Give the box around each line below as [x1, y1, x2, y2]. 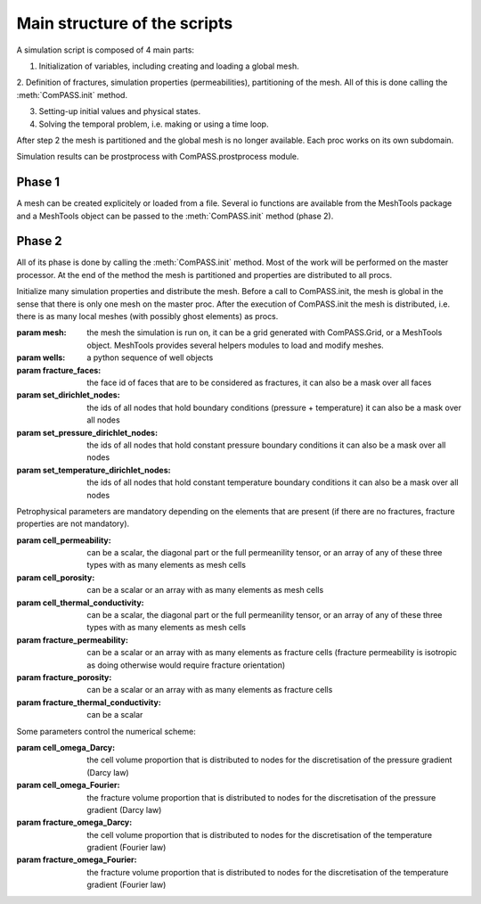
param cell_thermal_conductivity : [16, 597, 144, 608]
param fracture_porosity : [16, 671, 112, 682]
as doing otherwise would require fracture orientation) [86, 660, 286, 670]
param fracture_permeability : [16, 634, 129, 645]
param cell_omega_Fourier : [16, 780, 120, 791]
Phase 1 [16, 175, 61, 190]
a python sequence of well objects [86, 352, 214, 363]
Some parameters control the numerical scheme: [16, 726, 196, 736]
